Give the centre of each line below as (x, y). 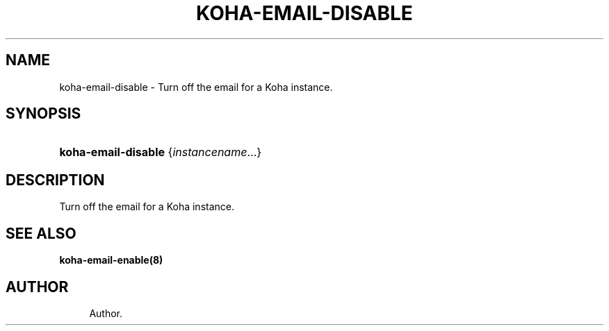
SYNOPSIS (43, 114)
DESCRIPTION (55, 180)
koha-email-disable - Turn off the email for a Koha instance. (196, 87)
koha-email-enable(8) (111, 260)
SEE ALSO (41, 233)
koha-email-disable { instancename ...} (161, 152)
